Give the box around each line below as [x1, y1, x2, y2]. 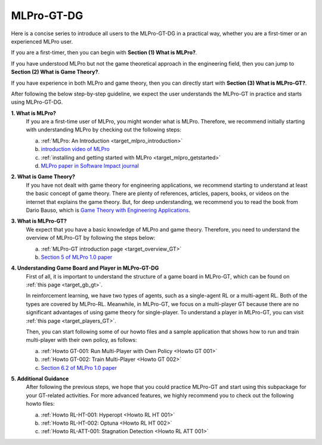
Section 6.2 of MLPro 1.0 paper [41, 364, 117, 371]
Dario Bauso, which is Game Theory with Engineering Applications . [26, 206, 191, 214]
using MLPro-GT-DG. [11, 98, 63, 106]
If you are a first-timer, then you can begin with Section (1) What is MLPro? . [11, 49, 197, 56]
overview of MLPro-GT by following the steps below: [26, 234, 156, 242]
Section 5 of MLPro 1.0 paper [41, 254, 113, 261]
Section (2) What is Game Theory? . [11, 69, 100, 76]
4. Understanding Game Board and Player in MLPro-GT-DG [11, 264, 159, 271]
